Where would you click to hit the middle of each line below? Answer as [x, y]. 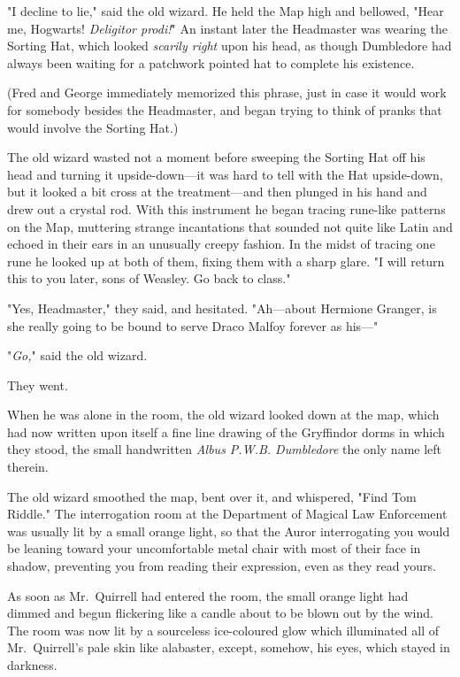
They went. [38, 385]
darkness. [32, 665]
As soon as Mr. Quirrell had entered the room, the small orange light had [208, 595]
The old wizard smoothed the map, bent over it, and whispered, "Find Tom [212, 496]
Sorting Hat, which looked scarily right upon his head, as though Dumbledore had [230, 46]
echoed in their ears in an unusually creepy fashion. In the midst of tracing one [221, 244]
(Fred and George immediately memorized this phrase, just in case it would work [227, 92]
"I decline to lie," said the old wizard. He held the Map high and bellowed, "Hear [226, 11]
